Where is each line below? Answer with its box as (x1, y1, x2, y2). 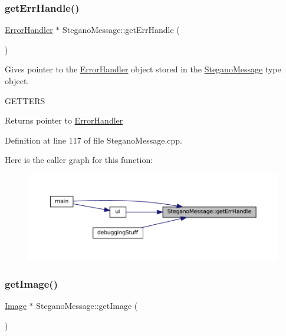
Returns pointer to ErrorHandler (5, 114, 123, 127)
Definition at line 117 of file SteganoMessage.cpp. (5, 134, 182, 146)
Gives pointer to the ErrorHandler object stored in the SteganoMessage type (5, 63, 281, 75)
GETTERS (5, 94, 45, 107)
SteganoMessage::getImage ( (36, 300, 138, 312)
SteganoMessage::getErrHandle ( (63, 24, 180, 36)
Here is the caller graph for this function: (5, 154, 153, 166)
